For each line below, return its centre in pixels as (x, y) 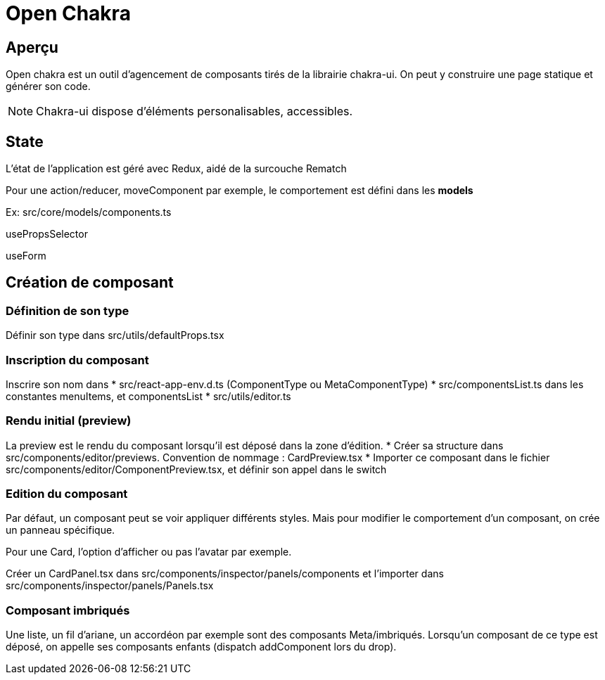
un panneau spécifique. (60, 530)
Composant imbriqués (68, 610)
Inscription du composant (77, 360)
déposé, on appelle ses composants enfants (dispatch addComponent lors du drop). (201, 647)
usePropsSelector (47, 234)
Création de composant (90, 283)
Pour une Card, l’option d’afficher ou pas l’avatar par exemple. (149, 552)
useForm (26, 256)
